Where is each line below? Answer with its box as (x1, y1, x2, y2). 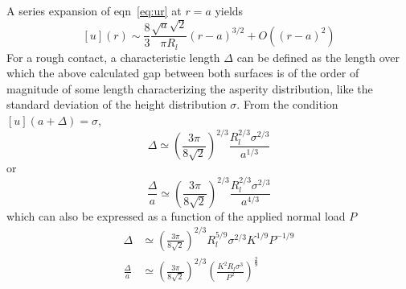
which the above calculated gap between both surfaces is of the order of (6, 64, 359, 81)
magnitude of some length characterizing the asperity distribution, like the (6, 80, 373, 97)
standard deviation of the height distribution (6, 96, 227, 113)
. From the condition (236, 96, 338, 113)
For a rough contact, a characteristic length (6, 48, 220, 65)
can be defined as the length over (236, 48, 400, 65)
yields (215, 2, 244, 19)
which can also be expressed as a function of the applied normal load (6, 207, 346, 224)
